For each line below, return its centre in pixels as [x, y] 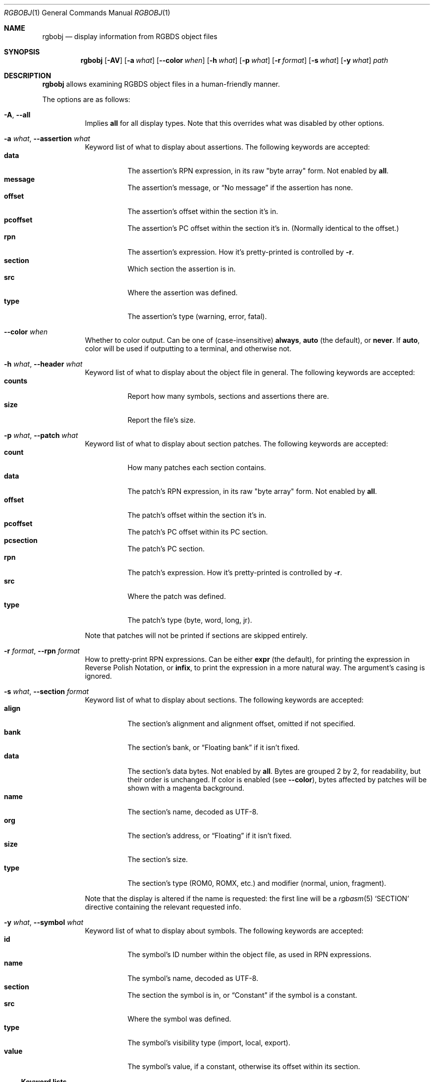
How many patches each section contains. [197, 467]
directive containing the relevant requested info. [163, 907]
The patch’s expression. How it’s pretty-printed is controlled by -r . [235, 572]
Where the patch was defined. [177, 596]
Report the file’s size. [162, 420]
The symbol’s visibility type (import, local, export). [209, 1043]
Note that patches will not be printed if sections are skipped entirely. [196, 635]
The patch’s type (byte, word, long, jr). [190, 620]
